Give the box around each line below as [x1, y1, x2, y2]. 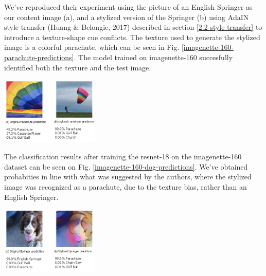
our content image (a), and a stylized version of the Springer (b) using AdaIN [4, 11, 249, 22]
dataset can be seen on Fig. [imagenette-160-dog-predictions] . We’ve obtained [4, 161, 248, 172]
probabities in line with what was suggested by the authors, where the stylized [4, 171, 252, 182]
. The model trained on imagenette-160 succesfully [74, 51, 233, 62]
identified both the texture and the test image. [4, 62, 151, 72]
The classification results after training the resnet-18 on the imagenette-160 [4, 151, 242, 162]
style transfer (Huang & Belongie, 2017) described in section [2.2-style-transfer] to [4, 22, 262, 32]
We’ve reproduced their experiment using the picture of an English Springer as [4, 2, 253, 12]
